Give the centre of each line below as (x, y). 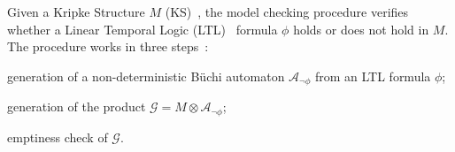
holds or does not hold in (361, 29)
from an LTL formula (373, 76)
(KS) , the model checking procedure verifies (287, 11)
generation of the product (77, 106)
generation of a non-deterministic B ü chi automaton (146, 76)
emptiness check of (58, 137)
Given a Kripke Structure (76, 11)
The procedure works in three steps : (108, 46)
